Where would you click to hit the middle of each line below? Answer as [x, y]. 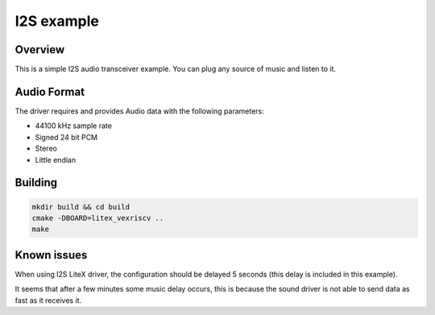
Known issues [51, 255]
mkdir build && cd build [81, 207]
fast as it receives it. [48, 300]
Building [36, 182]
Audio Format [50, 91]
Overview [40, 50]
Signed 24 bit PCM [66, 137]
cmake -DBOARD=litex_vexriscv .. [98, 218]
